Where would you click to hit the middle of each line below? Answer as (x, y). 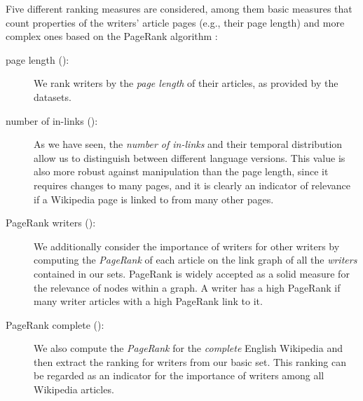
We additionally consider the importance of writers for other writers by (187, 246)
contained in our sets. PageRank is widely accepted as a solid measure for (192, 273)
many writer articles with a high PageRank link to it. (148, 301)
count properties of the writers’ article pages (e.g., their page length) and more (175, 22)
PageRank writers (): (51, 223)
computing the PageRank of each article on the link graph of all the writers (196, 260)
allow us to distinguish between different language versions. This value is (190, 157)
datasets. (53, 96)
